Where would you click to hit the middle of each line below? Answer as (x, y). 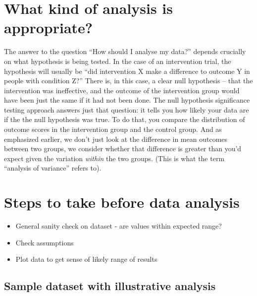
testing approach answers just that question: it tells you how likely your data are (127, 109)
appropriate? (49, 28)
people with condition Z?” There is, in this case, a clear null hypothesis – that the (128, 81)
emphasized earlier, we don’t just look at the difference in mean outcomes (116, 139)
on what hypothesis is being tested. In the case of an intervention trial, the (118, 61)
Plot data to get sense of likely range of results (86, 259)
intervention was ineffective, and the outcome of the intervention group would (122, 90)
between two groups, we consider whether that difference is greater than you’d (123, 148)
